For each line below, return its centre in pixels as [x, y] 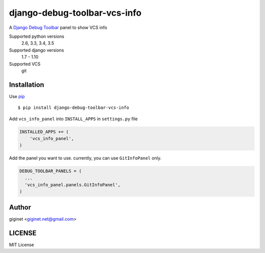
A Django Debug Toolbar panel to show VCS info [58, 27]
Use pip [17, 96]
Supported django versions [37, 50]
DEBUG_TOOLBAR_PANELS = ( [51, 171]
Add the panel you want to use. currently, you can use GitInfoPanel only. [85, 158]
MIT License [22, 245]
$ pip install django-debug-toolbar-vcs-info [74, 108]
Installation [26, 85]
